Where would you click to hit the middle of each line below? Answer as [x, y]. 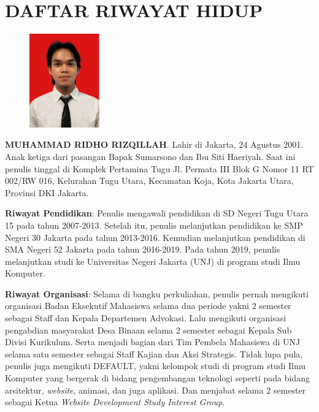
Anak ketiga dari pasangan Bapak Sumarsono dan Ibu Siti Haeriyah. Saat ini [150, 156]
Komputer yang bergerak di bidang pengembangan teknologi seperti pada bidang [157, 378]
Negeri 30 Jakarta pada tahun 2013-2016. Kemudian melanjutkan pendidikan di [155, 237]
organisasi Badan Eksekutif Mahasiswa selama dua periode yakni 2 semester [148, 306]
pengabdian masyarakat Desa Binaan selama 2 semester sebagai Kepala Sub [148, 330]
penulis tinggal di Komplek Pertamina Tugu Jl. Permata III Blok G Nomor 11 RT [159, 168]
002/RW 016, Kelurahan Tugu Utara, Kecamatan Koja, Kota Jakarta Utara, [149, 181]
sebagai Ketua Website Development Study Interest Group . [115, 402]
